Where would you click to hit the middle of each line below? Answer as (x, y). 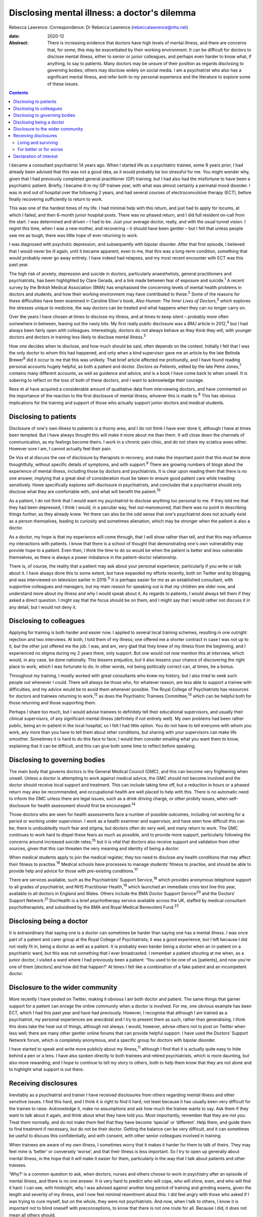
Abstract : (19, 43)
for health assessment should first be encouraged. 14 (83, 805)
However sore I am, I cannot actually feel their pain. (60, 448)
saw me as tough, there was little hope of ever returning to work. (74, 235)
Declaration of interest (36, 156)
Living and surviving (38, 142)
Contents (19, 93)
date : (14, 36)
